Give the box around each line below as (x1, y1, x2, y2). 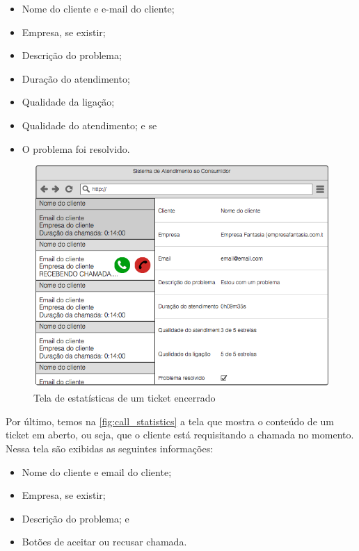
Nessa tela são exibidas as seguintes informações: (6, 441, 214, 455)
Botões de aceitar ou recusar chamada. (22, 534, 187, 549)
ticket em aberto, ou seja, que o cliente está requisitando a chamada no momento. (6, 427, 354, 442)
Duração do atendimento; (22, 71, 130, 85)
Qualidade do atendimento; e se (22, 117, 157, 132)
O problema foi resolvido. (22, 141, 130, 156)
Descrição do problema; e (22, 511, 129, 525)
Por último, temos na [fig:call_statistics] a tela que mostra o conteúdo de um (6, 413, 334, 428)
